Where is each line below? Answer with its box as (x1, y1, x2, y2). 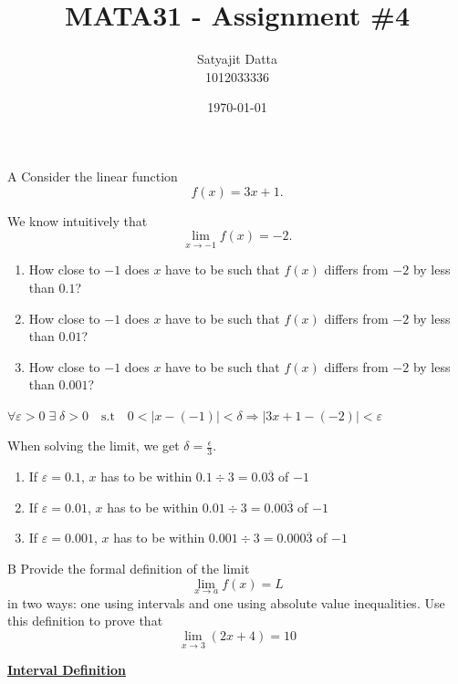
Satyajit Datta (196, 49, 278, 68)
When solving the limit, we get (7, 436, 180, 455)
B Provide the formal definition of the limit (7, 559, 250, 578)
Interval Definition (7, 660, 126, 679)
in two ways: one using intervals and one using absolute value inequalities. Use (7, 593, 445, 612)
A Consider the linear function (7, 166, 178, 185)
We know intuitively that (7, 211, 148, 230)
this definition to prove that (7, 611, 163, 630)
